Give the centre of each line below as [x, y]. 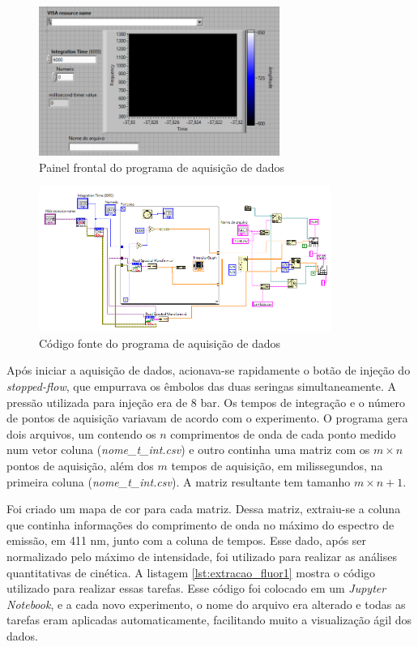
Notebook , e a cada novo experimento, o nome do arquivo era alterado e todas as [206, 604]
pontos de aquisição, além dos [80, 466]
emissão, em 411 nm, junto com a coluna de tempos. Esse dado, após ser [187, 540]
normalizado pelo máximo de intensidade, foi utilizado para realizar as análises [202, 557]
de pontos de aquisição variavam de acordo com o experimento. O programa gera [207, 418]
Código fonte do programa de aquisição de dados [160, 343]
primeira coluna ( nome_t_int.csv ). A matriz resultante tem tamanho [179, 481]
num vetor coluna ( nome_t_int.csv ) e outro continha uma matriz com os [188, 450]
